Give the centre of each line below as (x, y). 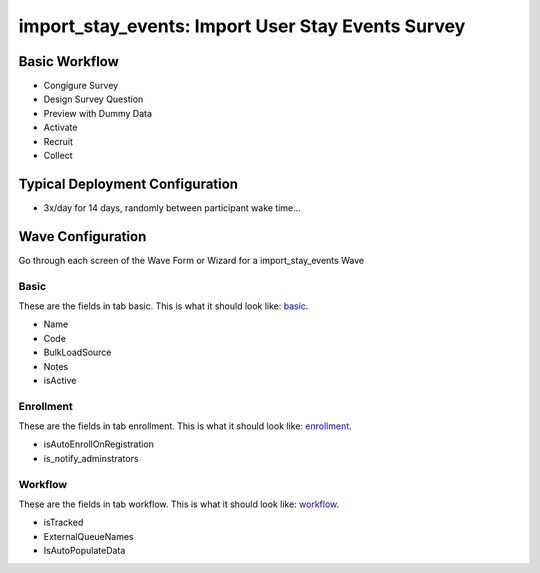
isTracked (63, 522)
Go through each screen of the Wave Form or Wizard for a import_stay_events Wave (191, 260)
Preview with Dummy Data (98, 113)
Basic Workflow (69, 61)
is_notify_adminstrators (91, 458)
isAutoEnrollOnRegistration (99, 444)
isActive (60, 380)
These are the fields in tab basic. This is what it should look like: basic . (163, 306)
